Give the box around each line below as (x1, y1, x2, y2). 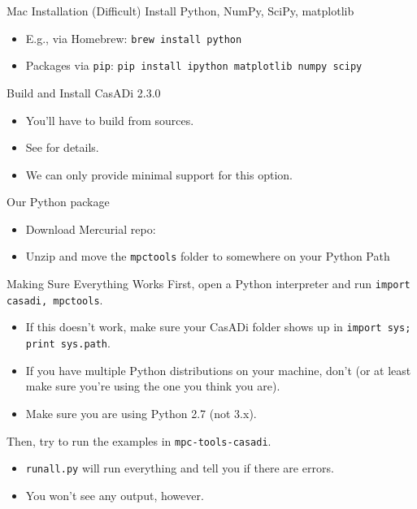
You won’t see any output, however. (25, 486, 204, 503)
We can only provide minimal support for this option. (25, 166, 293, 183)
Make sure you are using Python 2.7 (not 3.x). (25, 404, 257, 421)
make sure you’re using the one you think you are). (25, 377, 280, 395)
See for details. (25, 139, 99, 156)
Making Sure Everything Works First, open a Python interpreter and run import (7, 275, 410, 292)
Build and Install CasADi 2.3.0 (7, 84, 161, 101)
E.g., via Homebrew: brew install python (25, 29, 242, 46)
